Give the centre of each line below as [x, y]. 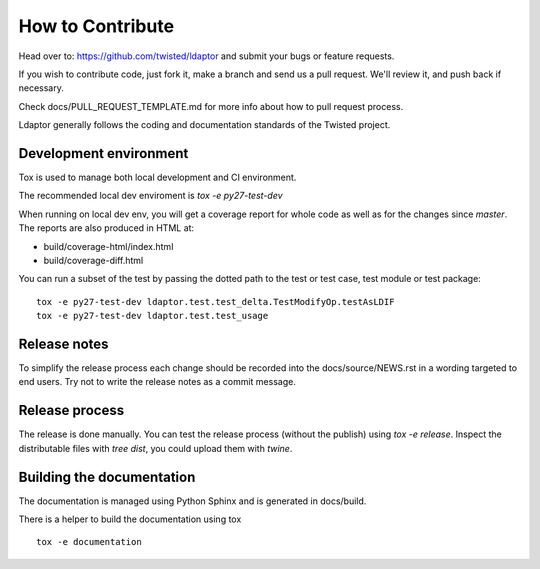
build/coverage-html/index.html [108, 246]
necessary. [41, 88]
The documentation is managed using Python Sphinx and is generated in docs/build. [192, 501]
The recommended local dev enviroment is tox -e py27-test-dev [151, 196]
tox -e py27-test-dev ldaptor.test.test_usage [152, 316]
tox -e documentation [89, 542]
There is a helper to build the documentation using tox [130, 519]
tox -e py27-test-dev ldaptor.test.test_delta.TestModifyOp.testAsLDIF [215, 301]
